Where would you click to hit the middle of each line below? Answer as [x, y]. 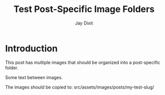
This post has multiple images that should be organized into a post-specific [83, 62]
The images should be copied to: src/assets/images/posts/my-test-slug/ [80, 87]
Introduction [31, 48]
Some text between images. [34, 77]
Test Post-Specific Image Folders [84, 9]
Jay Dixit [84, 23]
